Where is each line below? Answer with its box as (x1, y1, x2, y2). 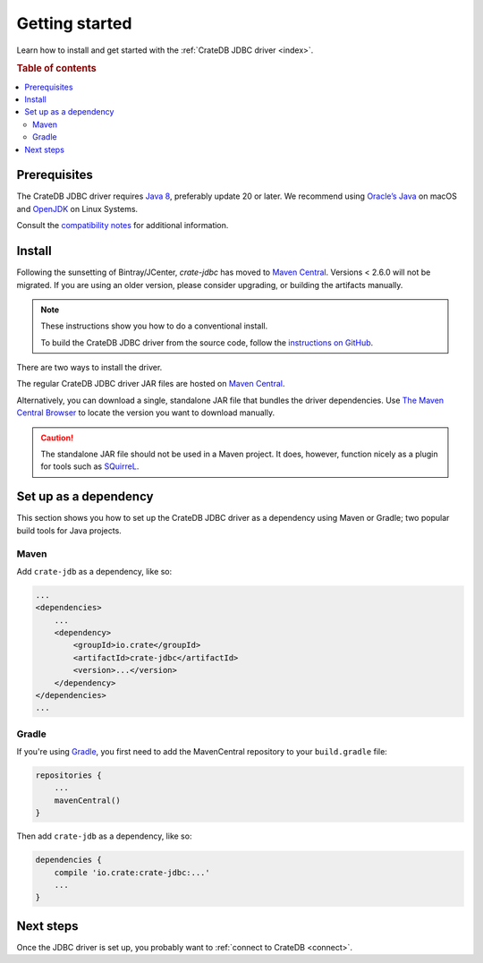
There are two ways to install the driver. (16, 362, 163, 373)
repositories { (35, 771, 102, 780)
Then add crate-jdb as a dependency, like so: (16, 831, 192, 841)
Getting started (16, 13, 132, 33)
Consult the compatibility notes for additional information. (16, 220, 229, 231)
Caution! (40, 432, 74, 443)
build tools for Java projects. (16, 524, 123, 536)
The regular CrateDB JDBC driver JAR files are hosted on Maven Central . (16, 379, 285, 389)
